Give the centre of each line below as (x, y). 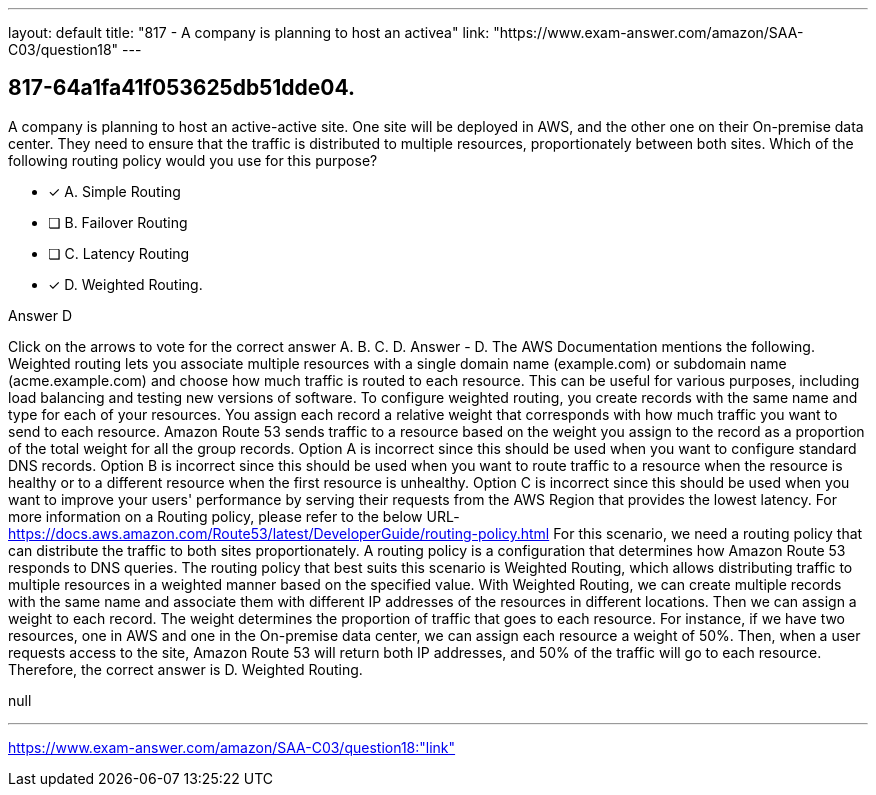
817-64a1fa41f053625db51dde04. (181, 88)
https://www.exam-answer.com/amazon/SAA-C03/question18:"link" (232, 747)
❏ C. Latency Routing (119, 253)
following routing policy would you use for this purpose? (193, 160)
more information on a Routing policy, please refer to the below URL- (234, 516)
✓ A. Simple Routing (114, 191)
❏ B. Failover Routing (118, 222)
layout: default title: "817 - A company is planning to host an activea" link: (249, 32)
